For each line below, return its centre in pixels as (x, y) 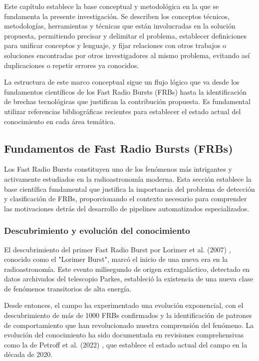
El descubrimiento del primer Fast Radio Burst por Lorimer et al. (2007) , (118, 249)
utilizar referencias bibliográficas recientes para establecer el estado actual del (123, 111)
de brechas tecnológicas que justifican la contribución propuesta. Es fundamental (127, 101)
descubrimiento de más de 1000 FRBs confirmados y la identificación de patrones (128, 315)
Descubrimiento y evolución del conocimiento (97, 231)
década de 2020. (28, 354)
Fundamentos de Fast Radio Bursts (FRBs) (119, 148)
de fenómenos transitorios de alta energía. (68, 288)
